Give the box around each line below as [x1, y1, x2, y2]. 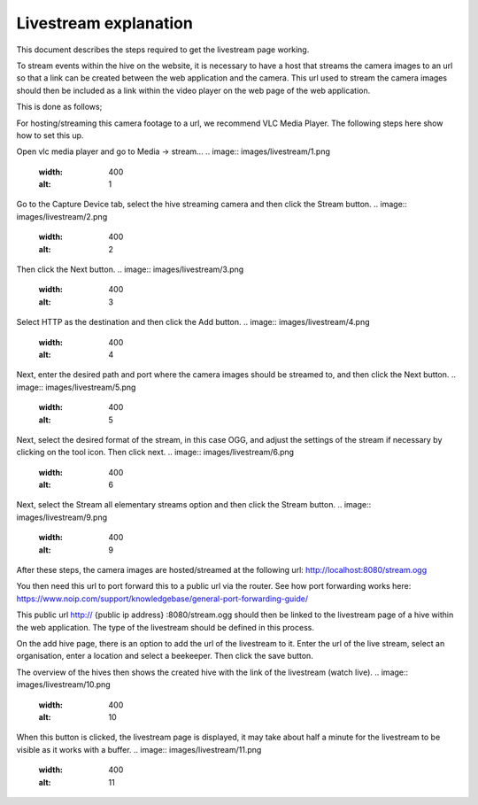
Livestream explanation [16, 13, 194, 33]
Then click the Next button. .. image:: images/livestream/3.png [16, 264, 244, 275]
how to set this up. [16, 129, 84, 141]
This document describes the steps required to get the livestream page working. [16, 44, 310, 55]
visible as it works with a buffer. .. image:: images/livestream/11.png [16, 744, 262, 755]
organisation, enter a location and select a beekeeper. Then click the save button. [16, 651, 313, 662]
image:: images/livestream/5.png [16, 382, 136, 392]
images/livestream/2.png [16, 211, 108, 221]
